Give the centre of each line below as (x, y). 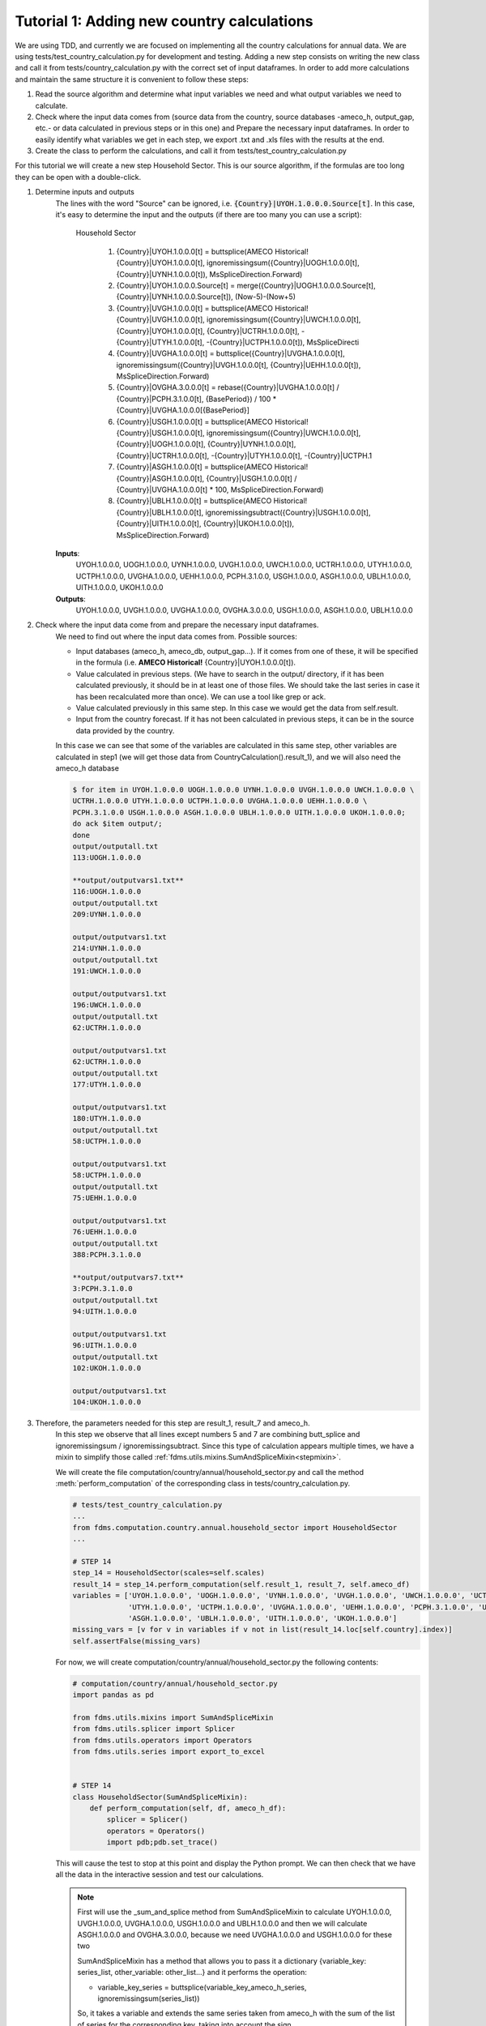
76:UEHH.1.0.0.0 (105, 1232)
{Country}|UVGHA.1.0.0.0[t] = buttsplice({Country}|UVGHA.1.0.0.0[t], (230, 353)
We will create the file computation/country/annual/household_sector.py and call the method (210, 1472)
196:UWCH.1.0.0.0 (107, 1005)
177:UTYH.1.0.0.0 (107, 1085)
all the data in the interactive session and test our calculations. (160, 1874)
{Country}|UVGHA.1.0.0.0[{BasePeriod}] (183, 410)
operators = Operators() (156, 1831)
